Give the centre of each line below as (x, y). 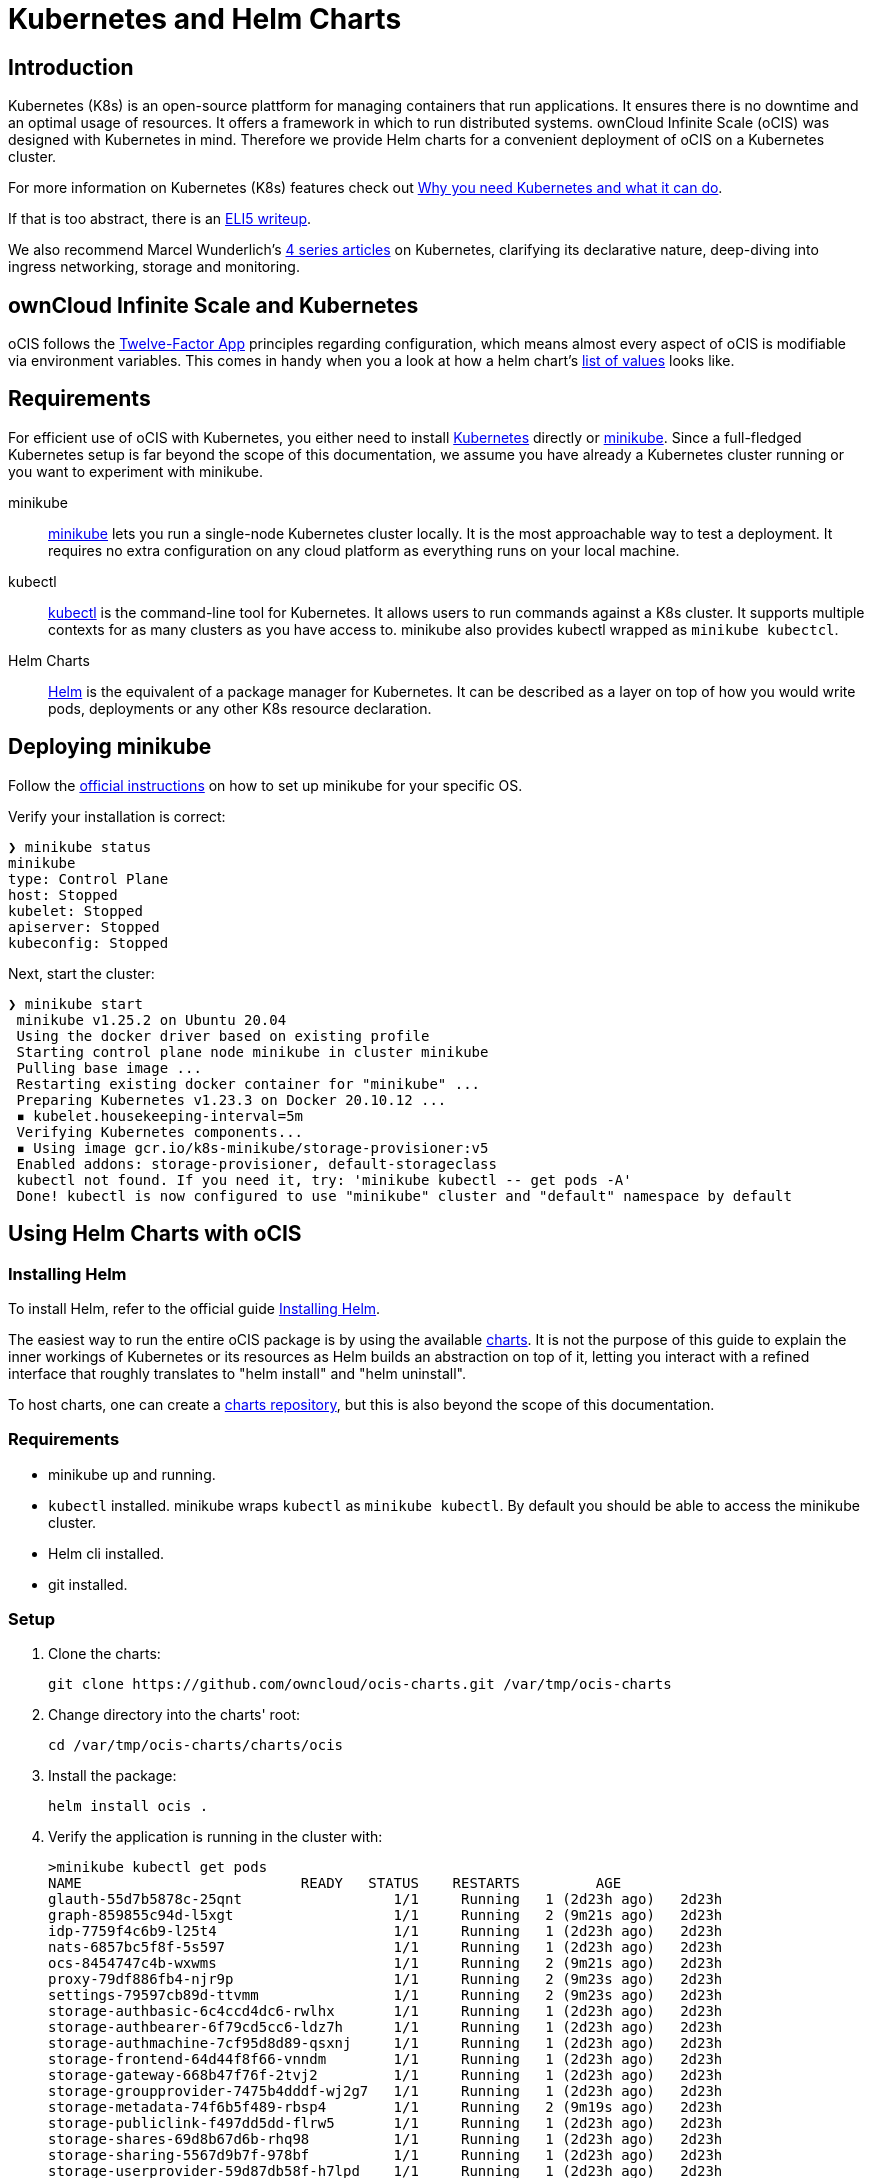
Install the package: (112, 1776)
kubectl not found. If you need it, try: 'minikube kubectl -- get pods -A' (324, 1179)
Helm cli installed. (106, 1553)
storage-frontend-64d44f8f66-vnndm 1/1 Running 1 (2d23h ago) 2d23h (385, 2059)
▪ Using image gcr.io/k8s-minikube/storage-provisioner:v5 (252, 1147)
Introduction (71, 67)
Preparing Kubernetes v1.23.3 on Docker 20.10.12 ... (231, 1099)
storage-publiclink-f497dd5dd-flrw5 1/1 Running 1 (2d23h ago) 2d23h (385, 2123)
